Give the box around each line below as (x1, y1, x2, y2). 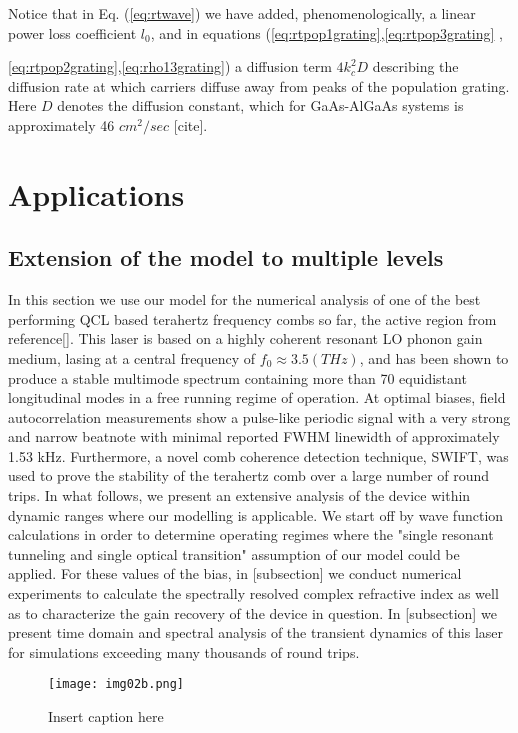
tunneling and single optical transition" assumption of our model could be (8, 543, 460, 564)
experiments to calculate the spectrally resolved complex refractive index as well (8, 583, 499, 604)
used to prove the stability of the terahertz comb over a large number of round (8, 465, 490, 486)
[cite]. (173, 114, 208, 135)
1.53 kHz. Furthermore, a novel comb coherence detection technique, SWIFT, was (8, 445, 509, 466)
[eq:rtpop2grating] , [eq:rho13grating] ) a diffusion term (8, 56, 332, 77)
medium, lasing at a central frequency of (8, 347, 256, 368)
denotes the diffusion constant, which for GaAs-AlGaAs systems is (57, 95, 464, 116)
